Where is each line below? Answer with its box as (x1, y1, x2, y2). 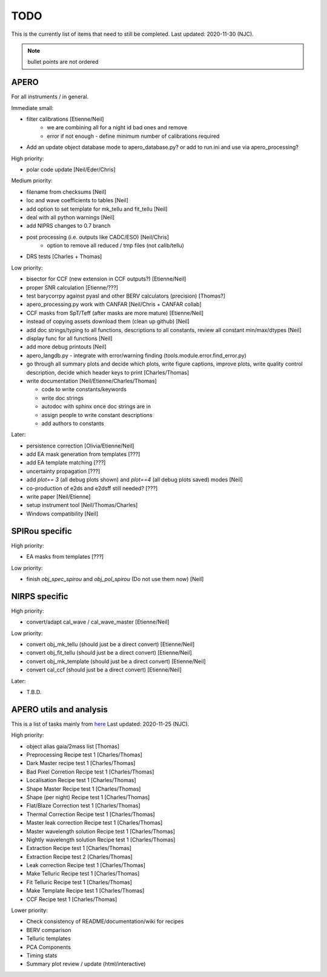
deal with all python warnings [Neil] (26, 213, 115, 221)
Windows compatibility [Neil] (26, 510, 99, 517)
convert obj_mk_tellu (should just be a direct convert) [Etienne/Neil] (26, 641, 195, 648)
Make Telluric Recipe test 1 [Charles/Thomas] (26, 870, 140, 877)
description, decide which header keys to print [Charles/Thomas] (26, 369, 190, 376)
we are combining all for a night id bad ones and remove (47, 124, 188, 131)
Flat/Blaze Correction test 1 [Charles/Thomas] (26, 802, 140, 809)
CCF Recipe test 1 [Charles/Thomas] (26, 896, 117, 903)
